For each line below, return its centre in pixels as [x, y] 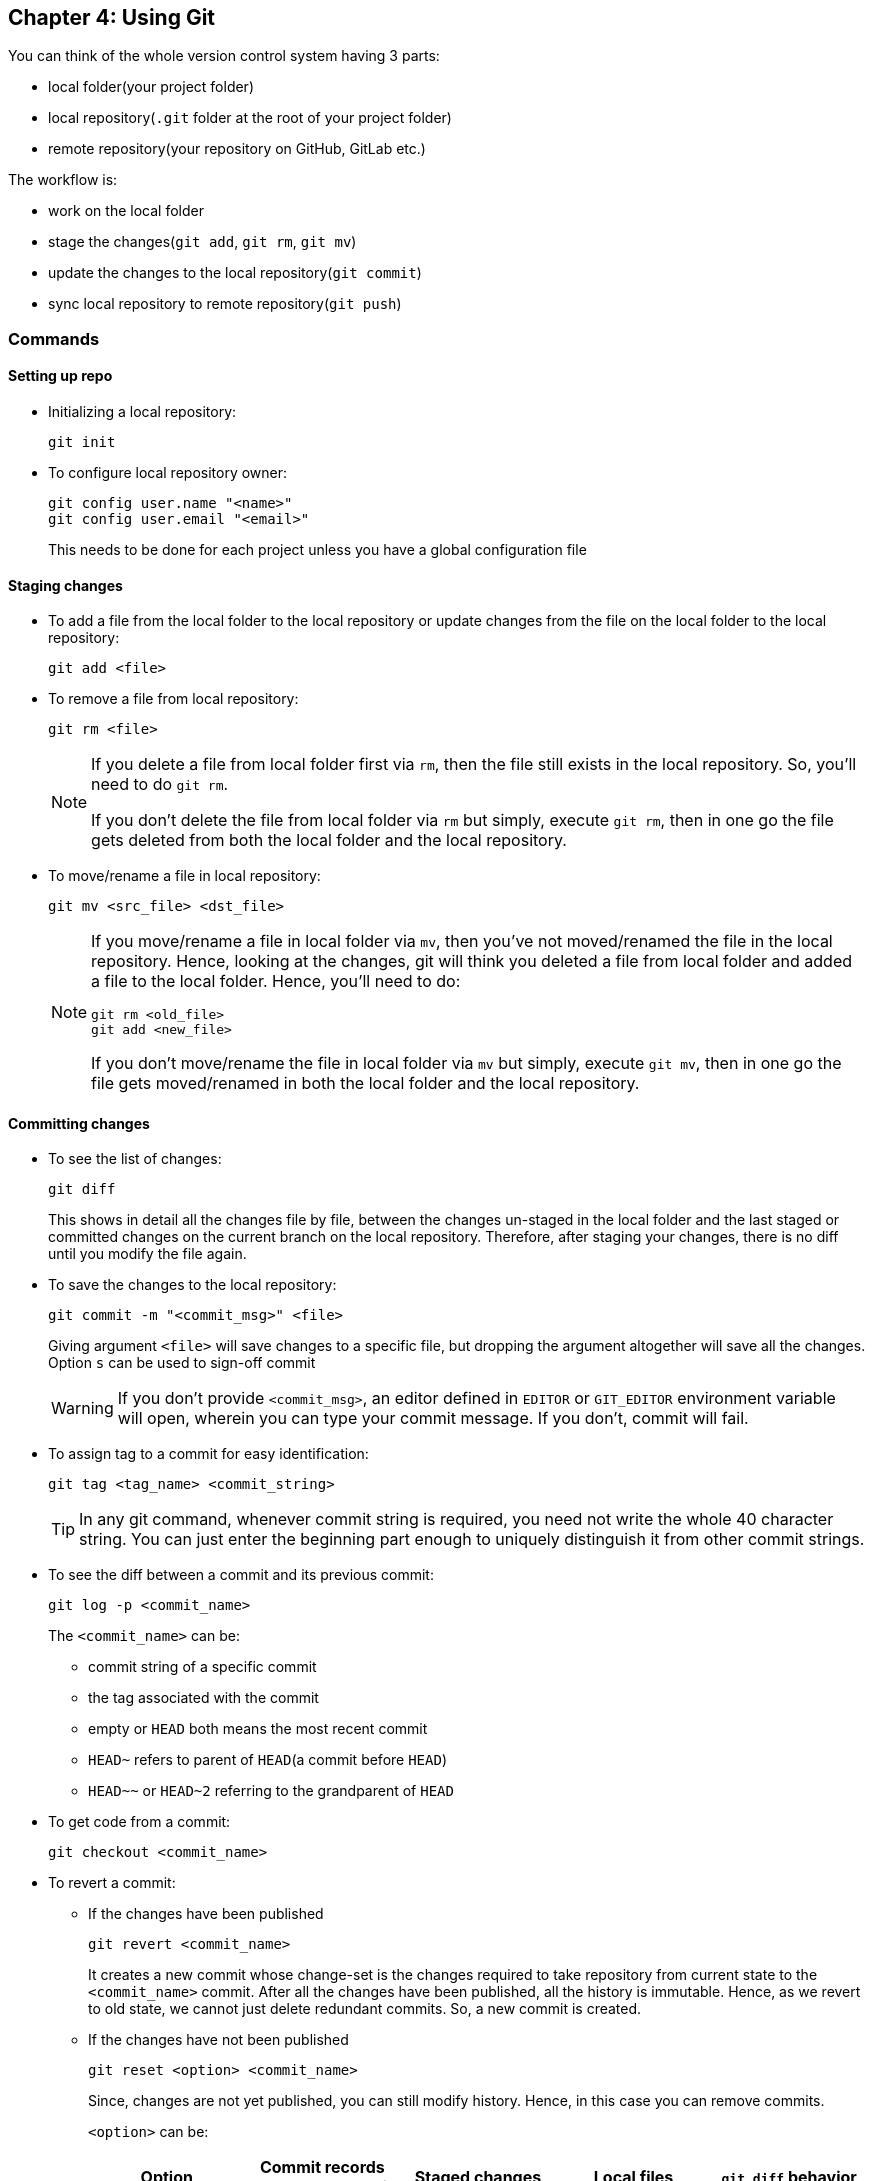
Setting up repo [60, 376]
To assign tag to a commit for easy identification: [208, 1454]
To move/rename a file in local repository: [184, 876]
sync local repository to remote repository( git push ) [225, 304]
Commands [54, 338]
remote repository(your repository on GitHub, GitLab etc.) [237, 149]
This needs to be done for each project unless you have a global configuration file [317, 550]
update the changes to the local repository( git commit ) [235, 273]
